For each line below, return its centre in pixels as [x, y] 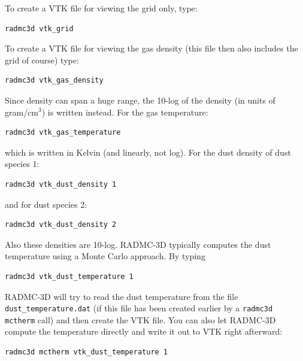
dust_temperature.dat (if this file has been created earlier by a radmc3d [139, 308]
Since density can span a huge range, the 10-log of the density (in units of [140, 100]
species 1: [22, 164]
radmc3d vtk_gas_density [54, 81]
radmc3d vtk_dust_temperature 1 [69, 276]
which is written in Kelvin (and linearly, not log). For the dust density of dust [148, 152]
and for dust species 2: [46, 204]
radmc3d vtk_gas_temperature [63, 133]
